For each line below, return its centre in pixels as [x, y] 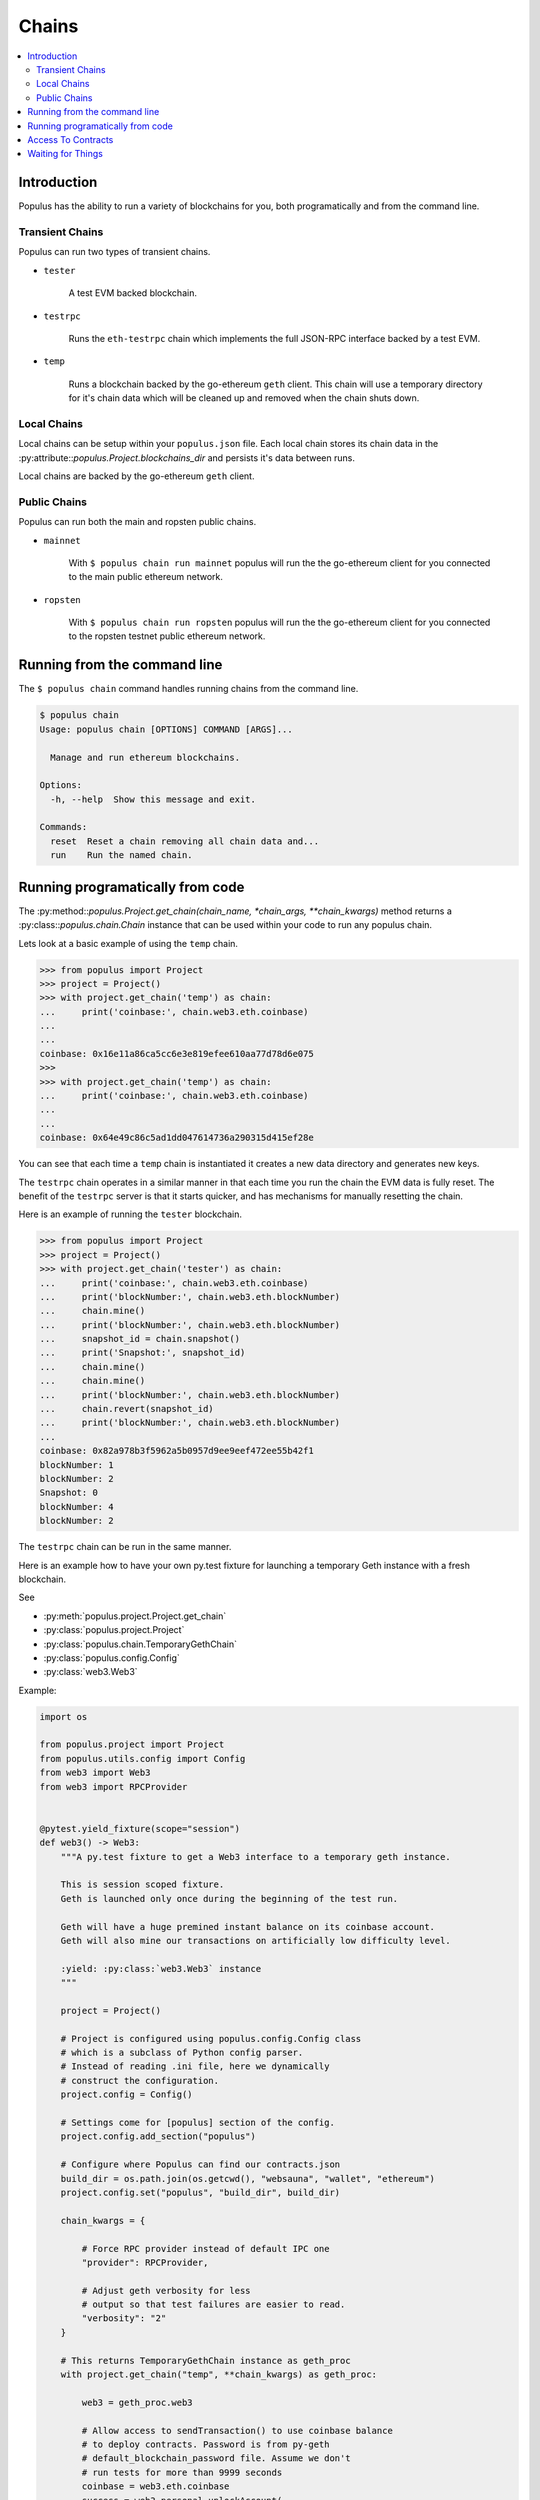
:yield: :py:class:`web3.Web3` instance [161, 1968]
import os [63, 1716]
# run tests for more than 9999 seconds [182, 2472]
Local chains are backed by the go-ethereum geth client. [136, 476]
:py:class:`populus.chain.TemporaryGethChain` [140, 1644]
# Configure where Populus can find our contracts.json [200, 2164]
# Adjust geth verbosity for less [166, 2290]
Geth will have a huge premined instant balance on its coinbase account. [247, 1926]
